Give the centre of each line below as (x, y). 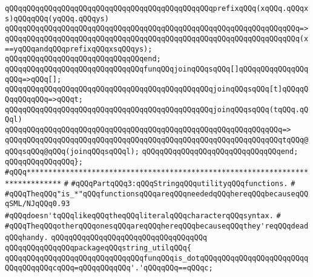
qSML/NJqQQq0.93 (38, 204)
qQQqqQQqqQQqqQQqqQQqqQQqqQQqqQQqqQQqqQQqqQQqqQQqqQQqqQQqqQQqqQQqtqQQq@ (157, 140)
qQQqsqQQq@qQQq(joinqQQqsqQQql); (72, 152)
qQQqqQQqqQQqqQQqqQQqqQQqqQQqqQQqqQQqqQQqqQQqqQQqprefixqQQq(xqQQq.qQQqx (157, 8)
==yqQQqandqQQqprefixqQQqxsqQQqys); (79, 49)
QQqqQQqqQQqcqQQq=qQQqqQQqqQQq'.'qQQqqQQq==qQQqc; (109, 268)
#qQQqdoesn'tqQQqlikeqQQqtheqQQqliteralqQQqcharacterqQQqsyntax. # (143, 216)
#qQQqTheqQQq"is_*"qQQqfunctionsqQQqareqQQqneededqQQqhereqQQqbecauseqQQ (157, 194)
